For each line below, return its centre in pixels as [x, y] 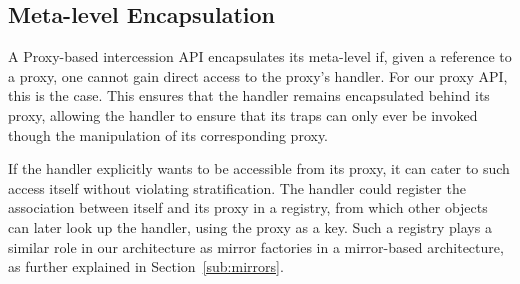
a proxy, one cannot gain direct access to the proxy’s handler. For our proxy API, [258, 75]
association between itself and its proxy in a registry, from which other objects [248, 207]
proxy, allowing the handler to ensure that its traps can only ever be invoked [243, 114]
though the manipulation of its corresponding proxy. [168, 134]
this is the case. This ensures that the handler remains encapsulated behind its [249, 95]
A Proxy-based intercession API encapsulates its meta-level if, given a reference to [260, 56]
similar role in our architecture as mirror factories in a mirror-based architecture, [256, 246]
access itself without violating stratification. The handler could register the [237, 187]
